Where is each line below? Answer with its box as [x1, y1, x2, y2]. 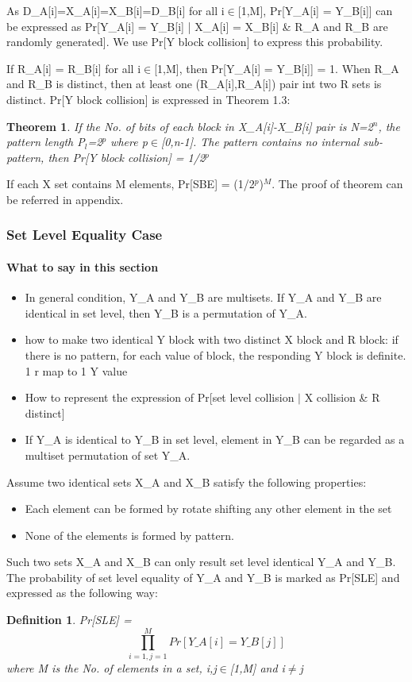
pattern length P [6, 133, 85, 150]
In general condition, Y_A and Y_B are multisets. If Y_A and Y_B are [25, 289, 382, 306]
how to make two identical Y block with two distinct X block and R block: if [25, 331, 399, 348]
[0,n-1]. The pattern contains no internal [160, 133, 360, 150]
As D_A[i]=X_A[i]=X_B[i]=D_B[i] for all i [6, 2, 225, 18]
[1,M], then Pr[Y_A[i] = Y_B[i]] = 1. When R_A [154, 60, 399, 76]
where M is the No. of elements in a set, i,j [6, 659, 217, 676]
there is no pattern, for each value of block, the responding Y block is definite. [25, 346, 406, 363]
